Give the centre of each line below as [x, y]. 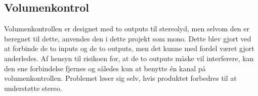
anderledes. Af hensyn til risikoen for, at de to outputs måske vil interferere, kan [129, 58]
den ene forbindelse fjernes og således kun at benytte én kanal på [105, 68]
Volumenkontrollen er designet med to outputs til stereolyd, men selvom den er [127, 29]
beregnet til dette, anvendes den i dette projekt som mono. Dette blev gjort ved [128, 38]
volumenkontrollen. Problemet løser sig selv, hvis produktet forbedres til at [120, 78]
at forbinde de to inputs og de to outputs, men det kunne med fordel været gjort [129, 48]
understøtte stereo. [33, 88]
